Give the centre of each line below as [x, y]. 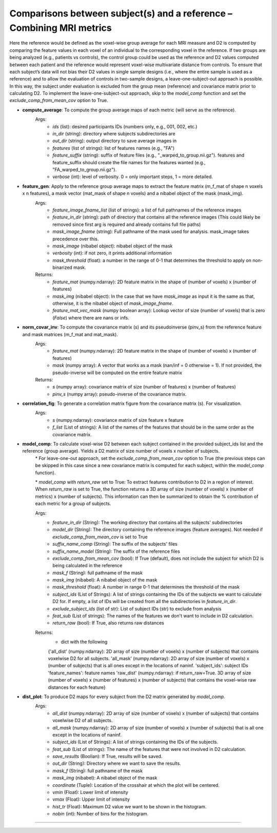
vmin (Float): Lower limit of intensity [90, 792]
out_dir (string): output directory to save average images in [115, 141]
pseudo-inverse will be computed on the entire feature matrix [117, 373]
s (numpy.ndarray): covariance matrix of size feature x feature [118, 420]
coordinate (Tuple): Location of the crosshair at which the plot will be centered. [136, 785]
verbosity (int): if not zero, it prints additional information [112, 253]
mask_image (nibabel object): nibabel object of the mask [113, 246]
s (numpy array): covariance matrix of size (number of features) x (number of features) [144, 387]
